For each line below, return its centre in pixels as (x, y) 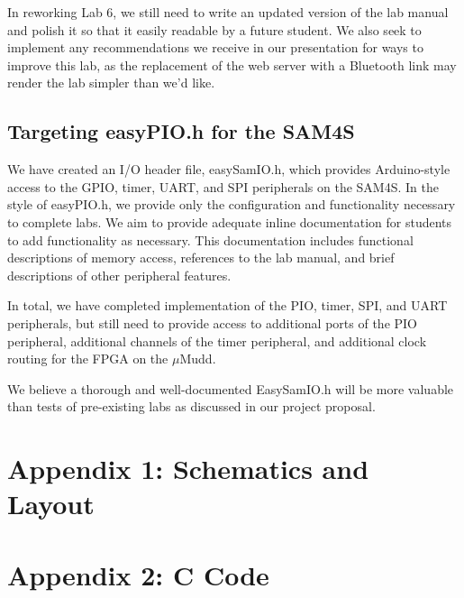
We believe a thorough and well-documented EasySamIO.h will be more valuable (231, 388)
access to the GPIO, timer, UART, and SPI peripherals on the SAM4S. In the (223, 186)
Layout (51, 504)
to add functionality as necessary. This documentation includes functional (210, 239)
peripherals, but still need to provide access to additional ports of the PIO (212, 322)
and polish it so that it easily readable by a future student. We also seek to (214, 29)
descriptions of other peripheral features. (119, 275)
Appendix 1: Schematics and (188, 469)
